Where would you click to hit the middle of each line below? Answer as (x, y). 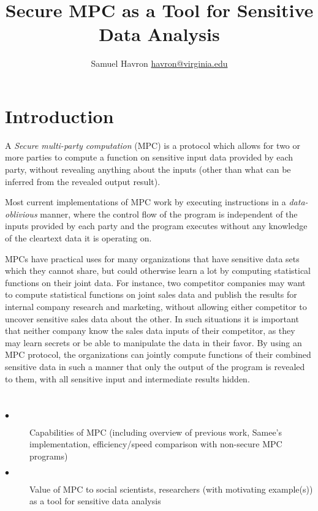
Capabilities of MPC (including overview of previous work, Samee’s (156, 432)
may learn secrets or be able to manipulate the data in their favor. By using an (153, 342)
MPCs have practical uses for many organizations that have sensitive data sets (152, 258)
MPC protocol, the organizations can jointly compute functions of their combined (158, 354)
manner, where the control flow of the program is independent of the (169, 214)
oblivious (21, 214)
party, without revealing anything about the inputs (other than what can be (148, 169)
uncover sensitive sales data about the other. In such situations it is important (152, 318)
